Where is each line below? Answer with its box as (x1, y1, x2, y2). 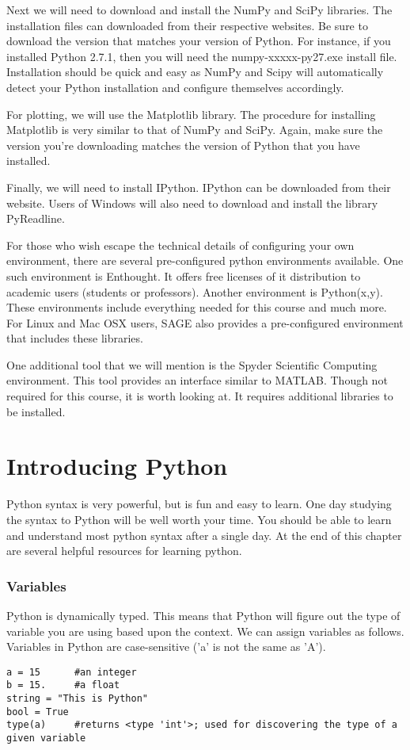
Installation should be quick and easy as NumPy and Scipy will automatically (6, 63, 384, 80)
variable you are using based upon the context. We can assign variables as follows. (6, 622, 404, 639)
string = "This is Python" (6, 693, 148, 705)
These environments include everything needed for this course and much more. (6, 299, 387, 316)
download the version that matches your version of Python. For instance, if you (6, 33, 391, 49)
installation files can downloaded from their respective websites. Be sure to (6, 17, 368, 33)
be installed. (6, 403, 66, 419)
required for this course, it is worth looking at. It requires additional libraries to (6, 388, 393, 404)
